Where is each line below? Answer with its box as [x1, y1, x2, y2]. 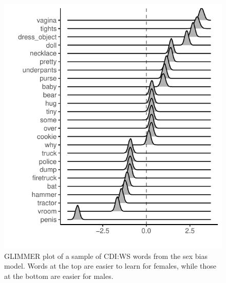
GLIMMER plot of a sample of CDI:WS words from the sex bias [4, 250, 208, 261]
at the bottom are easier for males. [4, 270, 114, 281]
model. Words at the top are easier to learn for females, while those [4, 260, 217, 271]
